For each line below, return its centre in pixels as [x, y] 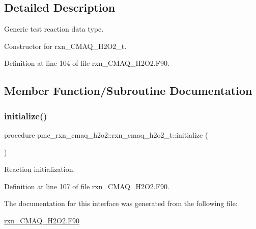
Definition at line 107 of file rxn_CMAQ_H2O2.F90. [87, 186]
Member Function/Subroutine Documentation [128, 91]
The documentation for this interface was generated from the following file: [121, 203]
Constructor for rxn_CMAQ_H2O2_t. [65, 46]
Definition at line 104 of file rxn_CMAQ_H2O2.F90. [87, 63]
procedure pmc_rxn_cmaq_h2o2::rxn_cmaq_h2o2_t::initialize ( [106, 134]
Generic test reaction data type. [54, 29]
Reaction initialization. [40, 169]
